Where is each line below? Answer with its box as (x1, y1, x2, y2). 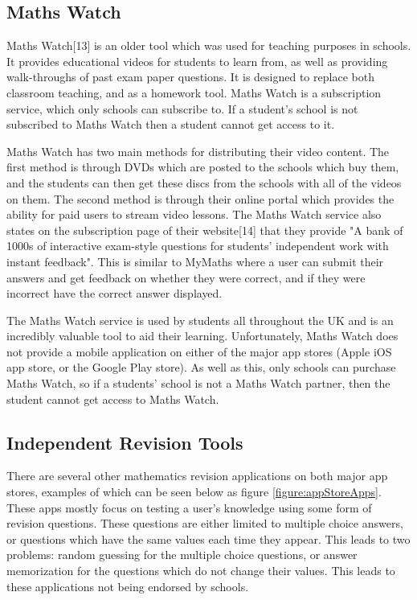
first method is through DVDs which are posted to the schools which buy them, (6, 158, 399, 175)
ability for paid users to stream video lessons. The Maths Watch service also (6, 206, 382, 223)
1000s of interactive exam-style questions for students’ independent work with (6, 237, 389, 254)
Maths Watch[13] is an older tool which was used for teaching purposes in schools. (6, 37, 411, 54)
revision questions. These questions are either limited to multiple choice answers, (6, 515, 403, 532)
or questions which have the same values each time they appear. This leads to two (6, 530, 411, 547)
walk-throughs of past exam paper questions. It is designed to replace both (6, 68, 374, 85)
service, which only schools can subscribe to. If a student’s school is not (6, 100, 358, 117)
